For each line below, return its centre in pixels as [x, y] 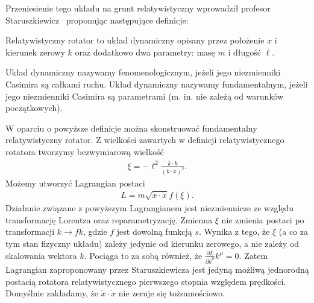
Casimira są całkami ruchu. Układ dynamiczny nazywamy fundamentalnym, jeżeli [157, 84]
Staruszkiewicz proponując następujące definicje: [97, 20]
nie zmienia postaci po [263, 219]
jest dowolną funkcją [154, 231]
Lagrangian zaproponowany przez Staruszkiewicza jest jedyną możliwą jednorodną [157, 269]
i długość [245, 52]
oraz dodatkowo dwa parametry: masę [145, 52]
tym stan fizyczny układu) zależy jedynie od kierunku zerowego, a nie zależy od [152, 243]
